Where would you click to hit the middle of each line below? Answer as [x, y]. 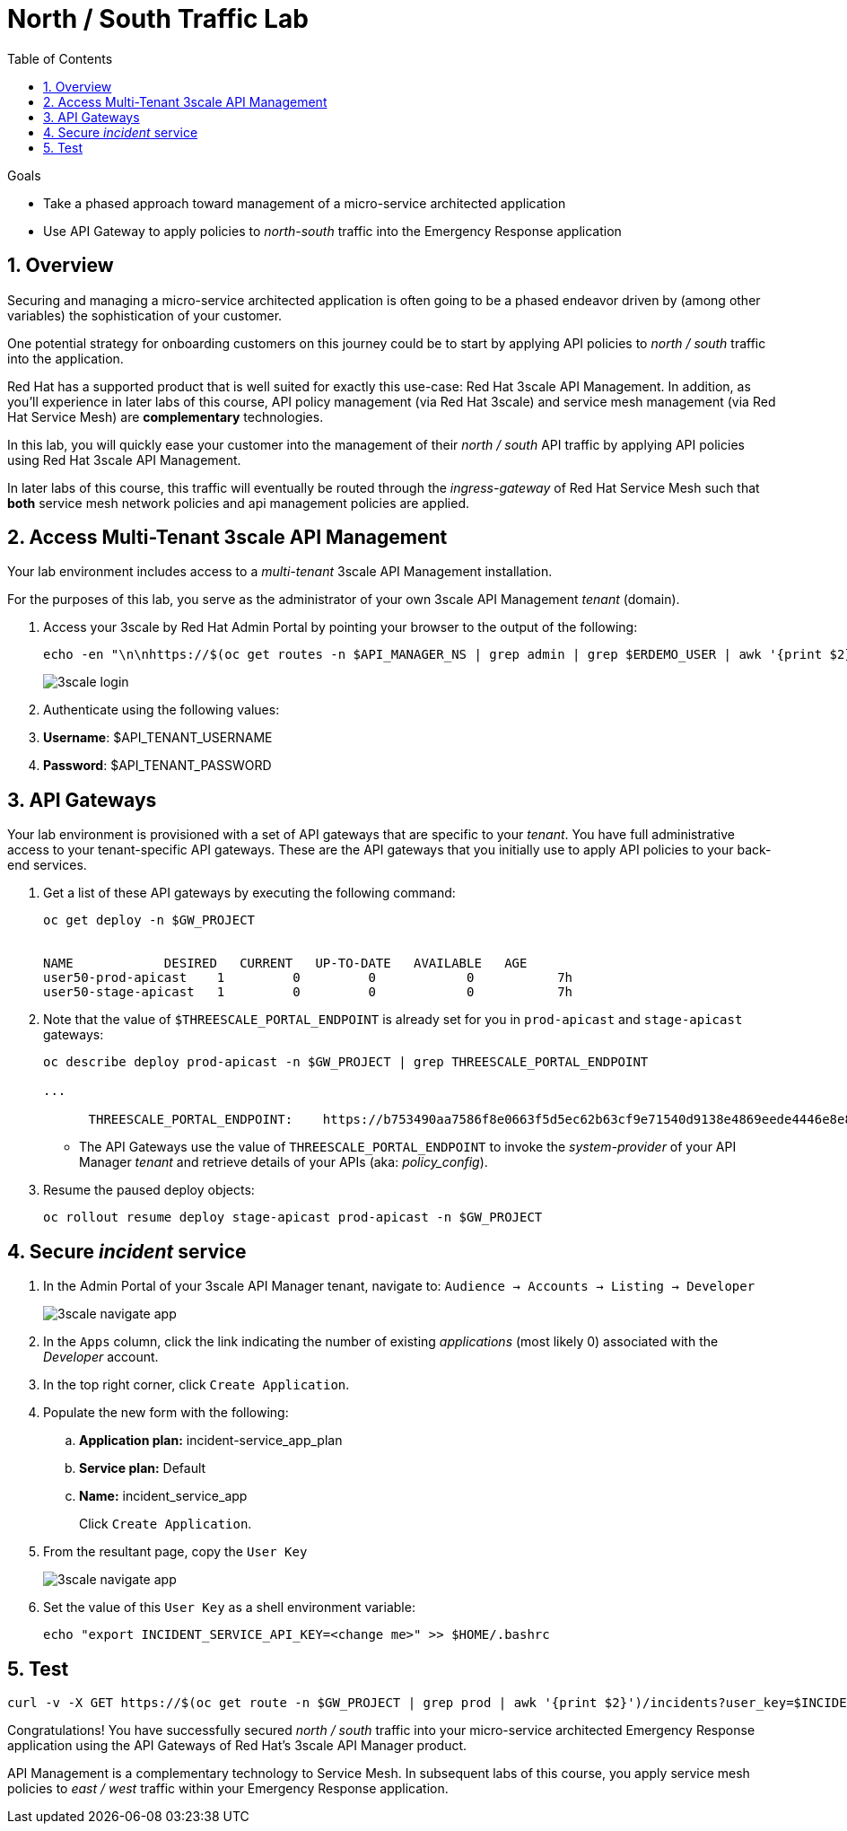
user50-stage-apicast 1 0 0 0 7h [308, 992]
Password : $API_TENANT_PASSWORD [157, 766]
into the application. [65, 358]
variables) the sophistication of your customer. [145, 315]
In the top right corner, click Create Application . [196, 1385]
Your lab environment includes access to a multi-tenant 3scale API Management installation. [280, 572]
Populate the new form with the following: [166, 1413]
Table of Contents [60, 58]
